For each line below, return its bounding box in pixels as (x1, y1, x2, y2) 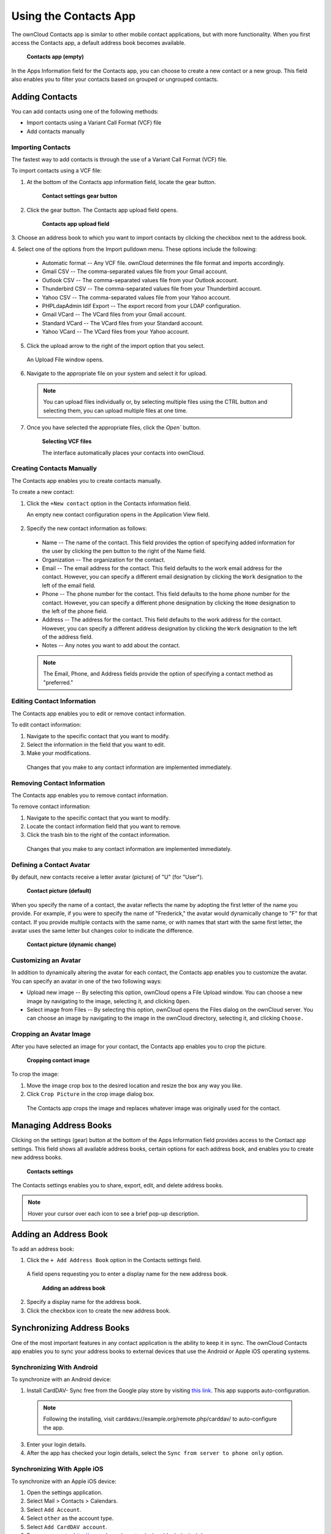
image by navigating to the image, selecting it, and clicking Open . (26, 997, 191, 1004)
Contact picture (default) (26, 887, 92, 895)
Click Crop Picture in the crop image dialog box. (26, 1090, 154, 1098)
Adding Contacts (11, 91, 78, 102)
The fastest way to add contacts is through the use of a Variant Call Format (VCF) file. (11, 155, 228, 163)
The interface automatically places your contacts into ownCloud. (42, 449, 205, 457)
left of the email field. (42, 582, 96, 589)
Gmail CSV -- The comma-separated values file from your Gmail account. (42, 268, 228, 276)
